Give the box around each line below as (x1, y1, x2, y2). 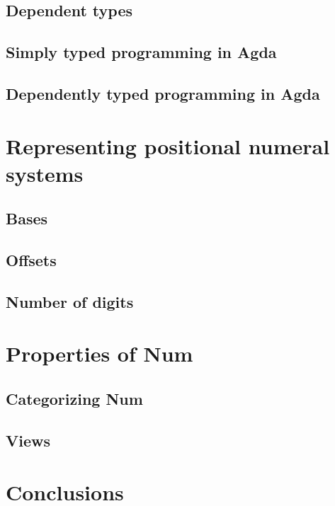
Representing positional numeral (6, 131, 330, 160)
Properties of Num (6, 339, 193, 368)
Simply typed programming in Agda (6, 41, 277, 63)
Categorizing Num (6, 388, 143, 410)
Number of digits (6, 290, 134, 312)
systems (6, 159, 84, 188)
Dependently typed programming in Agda (6, 82, 320, 104)
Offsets (6, 249, 57, 271)
